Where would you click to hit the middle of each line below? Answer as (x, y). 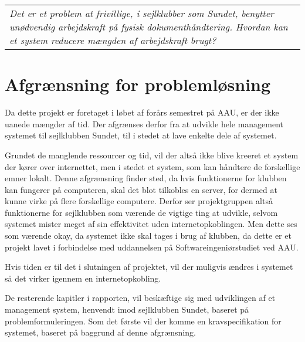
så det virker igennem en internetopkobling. (83, 278)
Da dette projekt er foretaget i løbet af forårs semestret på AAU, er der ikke (142, 112)
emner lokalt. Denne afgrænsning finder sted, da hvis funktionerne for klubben (146, 178)
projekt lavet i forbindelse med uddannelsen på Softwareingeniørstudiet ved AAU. (152, 247)
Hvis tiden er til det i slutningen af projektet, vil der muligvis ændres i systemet (149, 267)
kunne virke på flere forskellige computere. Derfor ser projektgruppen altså (139, 201)
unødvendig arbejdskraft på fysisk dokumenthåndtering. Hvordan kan (149, 27)
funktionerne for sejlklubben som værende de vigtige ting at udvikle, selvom (141, 212)
